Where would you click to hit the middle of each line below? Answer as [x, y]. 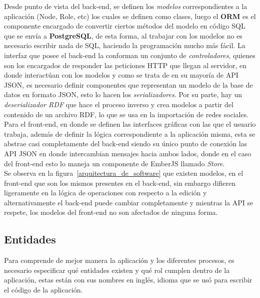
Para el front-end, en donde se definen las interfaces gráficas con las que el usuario [130, 124]
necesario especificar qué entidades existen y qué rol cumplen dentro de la [117, 270]
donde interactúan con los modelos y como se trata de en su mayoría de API [121, 75]
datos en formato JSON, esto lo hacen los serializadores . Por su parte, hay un [123, 94]
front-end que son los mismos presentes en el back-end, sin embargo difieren [120, 183]
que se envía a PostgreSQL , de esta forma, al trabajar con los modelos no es [123, 35]
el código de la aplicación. [43, 290]
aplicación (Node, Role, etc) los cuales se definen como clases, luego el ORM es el [130, 16]
